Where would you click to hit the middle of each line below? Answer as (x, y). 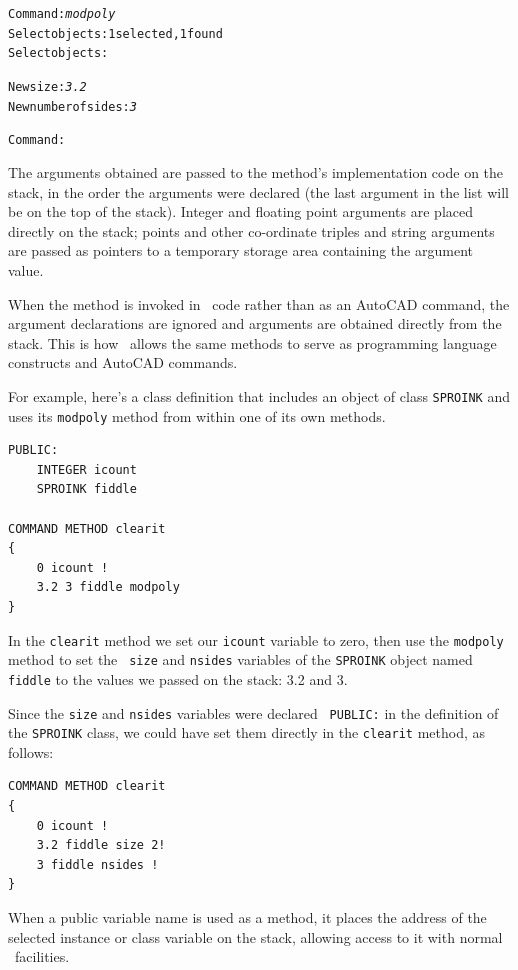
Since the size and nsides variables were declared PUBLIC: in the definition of (253, 712)
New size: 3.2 (47, 86)
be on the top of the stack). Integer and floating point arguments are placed (240, 211)
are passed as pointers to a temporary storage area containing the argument (240, 250)
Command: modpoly (62, 14)
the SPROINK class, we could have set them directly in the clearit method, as (246, 732)
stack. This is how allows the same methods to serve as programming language (252, 342)
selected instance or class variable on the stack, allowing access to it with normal (255, 936)
